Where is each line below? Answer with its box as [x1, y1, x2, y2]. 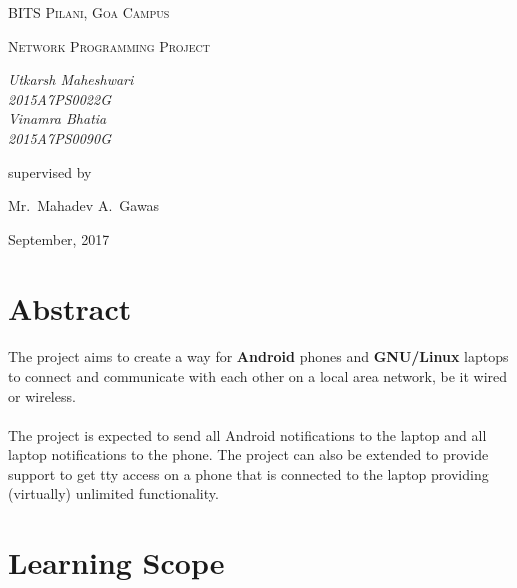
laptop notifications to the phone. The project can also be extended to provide [8, 444, 489, 465]
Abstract [8, 287, 132, 328]
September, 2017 [8, 228, 110, 249]
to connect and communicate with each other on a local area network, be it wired [8, 365, 508, 386]
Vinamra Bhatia [8, 108, 107, 129]
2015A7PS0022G [8, 88, 111, 109]
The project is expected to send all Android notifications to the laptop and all [8, 424, 487, 445]
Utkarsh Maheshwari [8, 69, 134, 90]
